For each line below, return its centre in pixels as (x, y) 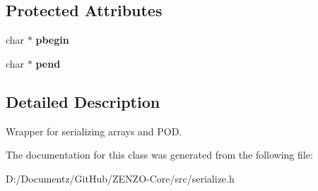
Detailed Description (83, 101)
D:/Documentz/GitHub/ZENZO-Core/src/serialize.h (120, 178)
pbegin (52, 40)
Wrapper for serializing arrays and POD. (94, 131)
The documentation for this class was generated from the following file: (159, 155)
